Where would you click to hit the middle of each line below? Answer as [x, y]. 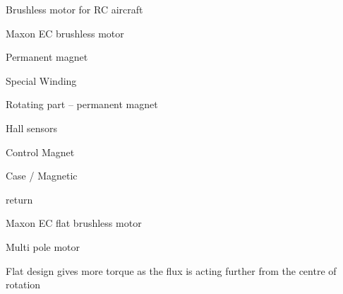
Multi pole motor [43, 246]
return [19, 199]
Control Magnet [40, 152]
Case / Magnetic [42, 176]
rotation [23, 284]
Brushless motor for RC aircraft [74, 9]
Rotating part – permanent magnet [82, 104]
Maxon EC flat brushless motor [74, 223]
